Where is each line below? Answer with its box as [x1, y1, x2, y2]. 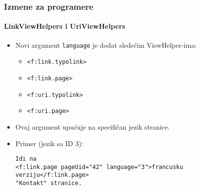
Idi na [15, 155, 37, 163]
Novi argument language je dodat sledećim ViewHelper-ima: [15, 39, 197, 50]
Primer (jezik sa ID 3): [15, 138, 83, 148]
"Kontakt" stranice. [15, 180, 82, 187]
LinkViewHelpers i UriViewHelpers [4, 21, 125, 31]
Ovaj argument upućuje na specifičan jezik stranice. [15, 121, 170, 132]
